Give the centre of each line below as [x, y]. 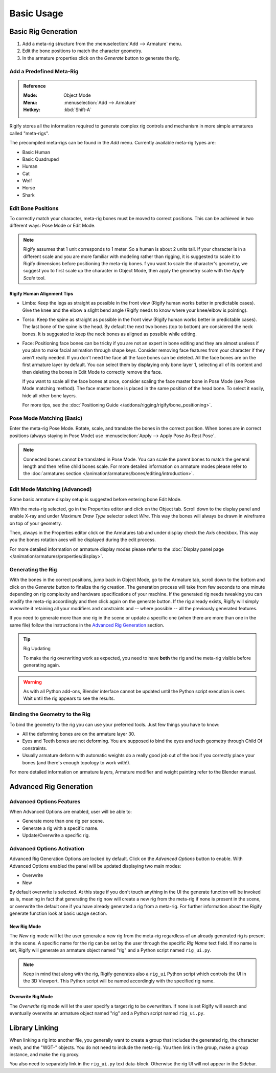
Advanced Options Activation [47, 848]
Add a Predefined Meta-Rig [44, 71]
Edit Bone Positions [34, 208]
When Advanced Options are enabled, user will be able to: [71, 812]
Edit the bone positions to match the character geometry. [82, 51]
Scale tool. [34, 278]
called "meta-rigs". [29, 133]
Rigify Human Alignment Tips [41, 293]
